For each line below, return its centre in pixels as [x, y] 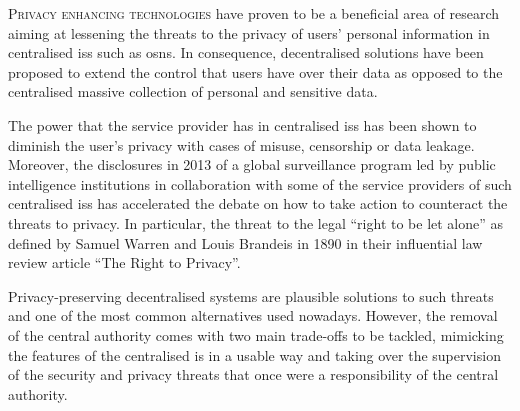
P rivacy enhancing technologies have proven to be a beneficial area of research [254, 13]
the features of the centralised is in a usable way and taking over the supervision [254, 354]
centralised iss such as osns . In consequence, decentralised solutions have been [246, 52]
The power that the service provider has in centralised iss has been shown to [242, 124]
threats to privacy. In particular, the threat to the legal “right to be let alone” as [256, 222]
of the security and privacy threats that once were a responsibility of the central [253, 374]
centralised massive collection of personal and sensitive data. [193, 91]
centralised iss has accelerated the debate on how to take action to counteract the [258, 203]
